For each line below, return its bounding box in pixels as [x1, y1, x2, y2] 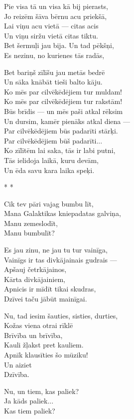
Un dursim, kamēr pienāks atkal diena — [4, 115, 131, 126]
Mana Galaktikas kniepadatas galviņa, [4, 208, 121, 218]
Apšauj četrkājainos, [4, 264, 67, 274]
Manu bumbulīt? [4, 227, 55, 238]
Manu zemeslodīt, [4, 217, 58, 228]
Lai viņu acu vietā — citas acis [4, 20, 99, 31]
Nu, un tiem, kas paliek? [4, 385, 79, 396]
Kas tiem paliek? [4, 405, 55, 415]
